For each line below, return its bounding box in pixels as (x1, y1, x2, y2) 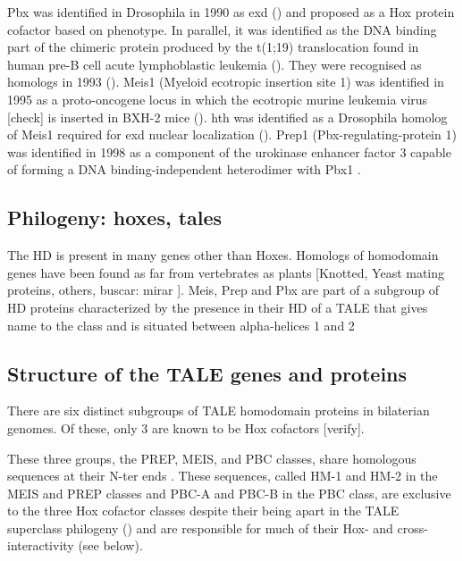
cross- (397, 518, 428, 537)
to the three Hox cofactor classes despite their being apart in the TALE (7, 501, 400, 520)
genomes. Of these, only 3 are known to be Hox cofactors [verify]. (7, 418, 365, 437)
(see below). (78, 536, 143, 555)
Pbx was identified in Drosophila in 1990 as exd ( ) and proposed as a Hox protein (7, 3, 455, 21)
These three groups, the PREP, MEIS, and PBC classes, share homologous (7, 448, 417, 467)
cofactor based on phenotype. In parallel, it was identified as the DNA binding (7, 20, 437, 38)
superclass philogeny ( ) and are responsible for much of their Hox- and (7, 518, 393, 537)
